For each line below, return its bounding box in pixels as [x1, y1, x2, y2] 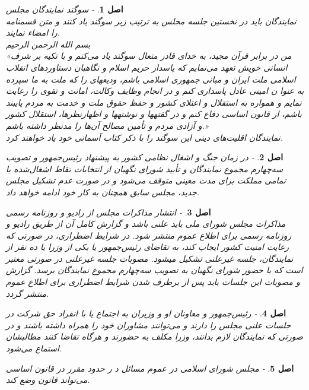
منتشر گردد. [6, 287, 49, 299]
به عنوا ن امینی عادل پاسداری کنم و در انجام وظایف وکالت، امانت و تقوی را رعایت [6, 84, 304, 97]
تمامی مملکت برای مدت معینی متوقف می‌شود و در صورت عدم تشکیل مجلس [6, 174, 286, 186]
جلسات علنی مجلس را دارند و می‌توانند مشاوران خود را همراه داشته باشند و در [6, 318, 291, 331]
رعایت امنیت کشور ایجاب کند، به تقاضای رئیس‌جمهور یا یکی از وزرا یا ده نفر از [6, 240, 289, 253]
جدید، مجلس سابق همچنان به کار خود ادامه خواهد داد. [6, 185, 200, 198]
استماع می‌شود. [6, 342, 62, 354]
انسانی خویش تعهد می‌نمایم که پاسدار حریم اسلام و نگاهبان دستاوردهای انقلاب [6, 61, 288, 73]
